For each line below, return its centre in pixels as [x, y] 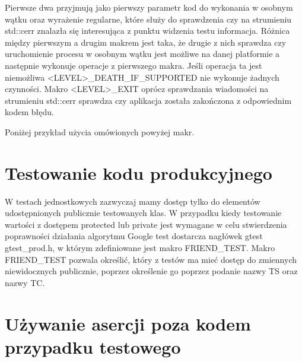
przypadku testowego [93, 346]
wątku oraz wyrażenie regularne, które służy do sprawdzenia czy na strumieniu [148, 19]
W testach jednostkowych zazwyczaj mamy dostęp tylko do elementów [133, 201]
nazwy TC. [25, 282]
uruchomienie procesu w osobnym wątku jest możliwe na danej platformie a [142, 54]
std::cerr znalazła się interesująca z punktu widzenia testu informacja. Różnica [147, 31]
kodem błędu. [29, 112]
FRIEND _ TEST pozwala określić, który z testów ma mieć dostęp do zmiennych [151, 259]
